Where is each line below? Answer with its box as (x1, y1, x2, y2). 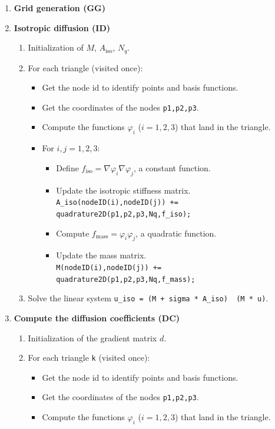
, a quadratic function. (135, 227, 217, 239)
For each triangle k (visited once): (28, 351, 150, 364)
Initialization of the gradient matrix (28, 331, 157, 344)
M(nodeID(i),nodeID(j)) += (56, 263, 162, 272)
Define (56, 161, 79, 174)
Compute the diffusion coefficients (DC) (14, 311, 180, 324)
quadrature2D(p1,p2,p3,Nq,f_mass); (56, 275, 196, 284)
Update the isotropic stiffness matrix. (56, 184, 191, 196)
